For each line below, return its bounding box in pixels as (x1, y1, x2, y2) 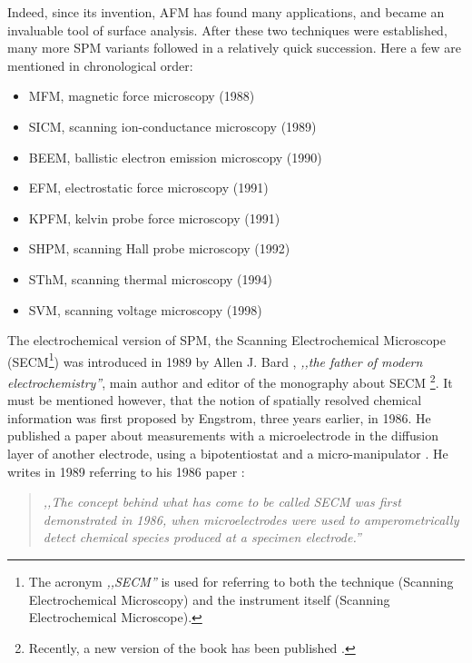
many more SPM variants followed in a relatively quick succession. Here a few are (7, 38, 461, 57)
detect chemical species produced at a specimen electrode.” (43, 528, 361, 547)
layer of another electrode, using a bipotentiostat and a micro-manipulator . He (7, 444, 448, 462)
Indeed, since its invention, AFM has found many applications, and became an (7, 3, 445, 21)
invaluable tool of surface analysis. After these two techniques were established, (7, 20, 447, 39)
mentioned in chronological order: (7, 55, 193, 74)
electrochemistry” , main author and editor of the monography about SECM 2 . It (7, 370, 453, 391)
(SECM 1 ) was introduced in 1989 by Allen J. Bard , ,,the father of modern (7, 349, 423, 371)
